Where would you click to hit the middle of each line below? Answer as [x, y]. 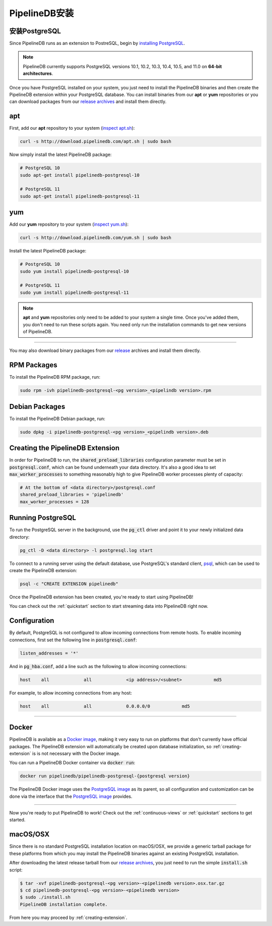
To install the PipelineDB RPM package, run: [55, 377]
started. [17, 820]
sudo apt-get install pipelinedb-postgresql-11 [80, 196]
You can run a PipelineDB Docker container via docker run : [72, 763]
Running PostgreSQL [43, 518]
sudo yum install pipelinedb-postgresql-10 [75, 271]
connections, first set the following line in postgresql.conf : [73, 640]
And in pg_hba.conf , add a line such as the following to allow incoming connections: [98, 666]
